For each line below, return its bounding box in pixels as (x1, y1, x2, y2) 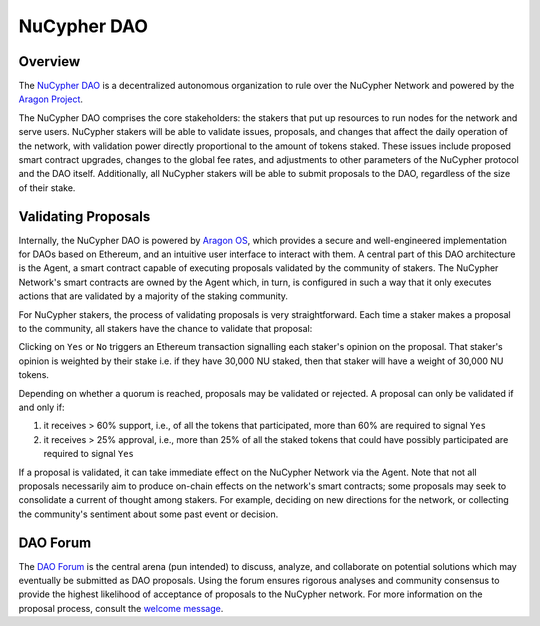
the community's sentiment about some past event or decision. (18, 508, 279, 520)
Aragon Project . (18, 93, 84, 105)
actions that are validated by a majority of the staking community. (18, 290, 289, 302)
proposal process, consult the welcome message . (18, 602, 224, 614)
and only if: (18, 401, 65, 413)
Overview (18, 53, 81, 70)
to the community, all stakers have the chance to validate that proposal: (18, 323, 313, 335)
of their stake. (18, 181, 76, 194)
